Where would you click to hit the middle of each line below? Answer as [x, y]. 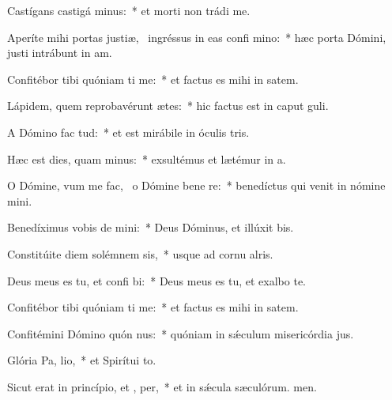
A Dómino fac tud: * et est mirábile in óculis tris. [128, 132]
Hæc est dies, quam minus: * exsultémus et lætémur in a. [147, 158]
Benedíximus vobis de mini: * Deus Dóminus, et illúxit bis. [151, 227]
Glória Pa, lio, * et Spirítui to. [82, 360]
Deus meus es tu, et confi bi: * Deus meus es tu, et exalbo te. [156, 280]
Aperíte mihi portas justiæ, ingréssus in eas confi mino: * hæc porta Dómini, [197, 37]
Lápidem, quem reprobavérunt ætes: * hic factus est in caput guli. [168, 106]
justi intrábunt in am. [60, 53]
